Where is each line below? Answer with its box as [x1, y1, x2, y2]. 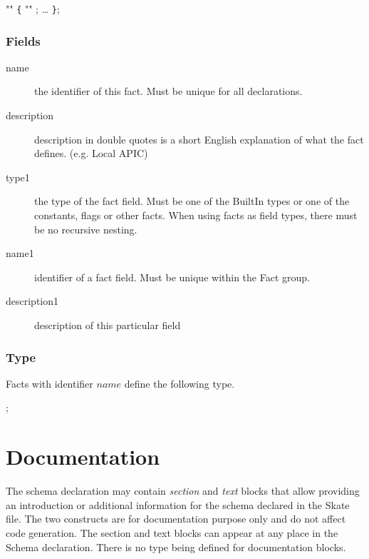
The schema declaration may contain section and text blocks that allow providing [6, 483, 360, 498]
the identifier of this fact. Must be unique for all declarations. [34, 84, 303, 99]
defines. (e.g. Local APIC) [34, 146, 148, 161]
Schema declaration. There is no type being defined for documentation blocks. [6, 539, 346, 554]
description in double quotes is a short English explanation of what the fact [34, 131, 364, 146]
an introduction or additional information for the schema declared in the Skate [6, 497, 350, 512]
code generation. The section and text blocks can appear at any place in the [6, 525, 338, 540]
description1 [6, 293, 59, 308]
